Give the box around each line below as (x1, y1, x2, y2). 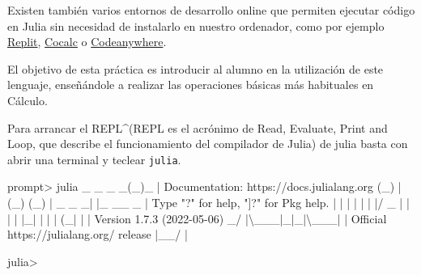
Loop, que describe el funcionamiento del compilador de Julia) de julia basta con (7, 135, 408, 152)
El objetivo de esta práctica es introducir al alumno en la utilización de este (7, 60, 384, 77)
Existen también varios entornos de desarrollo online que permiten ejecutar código (7, 2, 415, 18)
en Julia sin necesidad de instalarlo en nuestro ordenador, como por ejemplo (7, 17, 385, 34)
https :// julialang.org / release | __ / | (7, 226, 188, 243)
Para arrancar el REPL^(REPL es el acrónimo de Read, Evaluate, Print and (7, 119, 388, 136)
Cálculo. (7, 91, 48, 108)
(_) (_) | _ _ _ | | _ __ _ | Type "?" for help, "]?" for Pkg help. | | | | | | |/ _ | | (7, 194, 410, 210)
